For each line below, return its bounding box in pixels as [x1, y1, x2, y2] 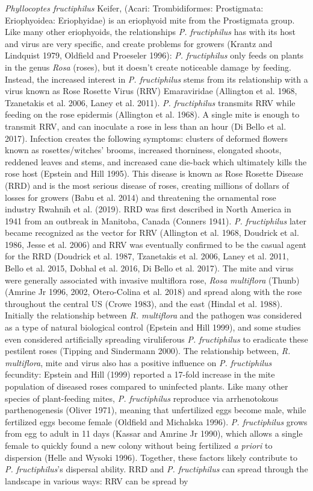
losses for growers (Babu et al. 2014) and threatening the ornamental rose [5, 191, 276, 203]
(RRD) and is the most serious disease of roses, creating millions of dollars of [5, 179, 290, 191]
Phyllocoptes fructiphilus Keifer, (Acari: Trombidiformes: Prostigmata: [5, 2, 264, 14]
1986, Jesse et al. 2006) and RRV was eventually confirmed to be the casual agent [5, 238, 306, 250]
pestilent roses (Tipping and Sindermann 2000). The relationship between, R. [5, 344, 291, 357]
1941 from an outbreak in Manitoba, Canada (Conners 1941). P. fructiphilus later [5, 214, 307, 227]
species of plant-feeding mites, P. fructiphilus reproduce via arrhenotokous [5, 391, 279, 404]
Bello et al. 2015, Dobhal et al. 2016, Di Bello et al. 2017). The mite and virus [5, 262, 294, 274]
